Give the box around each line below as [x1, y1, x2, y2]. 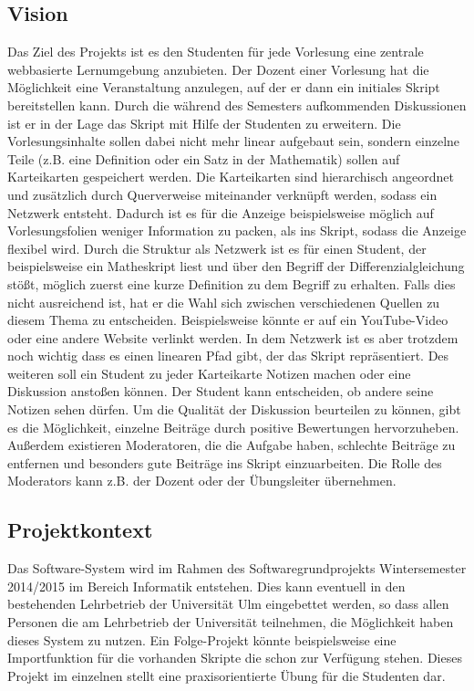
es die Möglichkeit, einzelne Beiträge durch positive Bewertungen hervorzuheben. [7, 417, 459, 436]
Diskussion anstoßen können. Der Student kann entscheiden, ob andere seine [7, 382, 434, 401]
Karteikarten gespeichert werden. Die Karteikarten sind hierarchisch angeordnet [7, 167, 455, 186]
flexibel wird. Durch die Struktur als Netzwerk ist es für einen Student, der [7, 238, 427, 257]
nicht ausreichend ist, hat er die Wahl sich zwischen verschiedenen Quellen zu [7, 292, 440, 311]
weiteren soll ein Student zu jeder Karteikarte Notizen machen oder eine [7, 363, 411, 382]
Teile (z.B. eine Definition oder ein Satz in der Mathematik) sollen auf [7, 149, 400, 168]
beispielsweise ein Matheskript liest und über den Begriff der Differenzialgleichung [7, 257, 465, 276]
